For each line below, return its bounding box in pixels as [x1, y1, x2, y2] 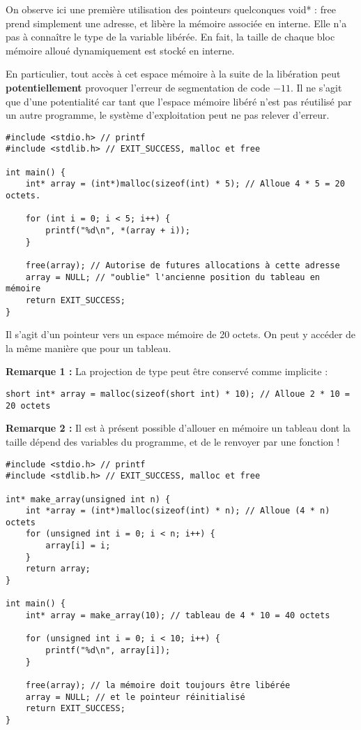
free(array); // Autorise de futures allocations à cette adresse [25, 260, 340, 270]
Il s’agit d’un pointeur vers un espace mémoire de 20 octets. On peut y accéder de [6, 327, 356, 342]
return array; [25, 564, 91, 574]
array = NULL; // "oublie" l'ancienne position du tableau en [25, 272, 321, 282]
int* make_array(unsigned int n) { [6, 494, 171, 504]
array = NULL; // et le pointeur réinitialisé [25, 692, 245, 702]
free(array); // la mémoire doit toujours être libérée [25, 680, 291, 690]
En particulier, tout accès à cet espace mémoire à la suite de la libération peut [6, 66, 341, 81]
